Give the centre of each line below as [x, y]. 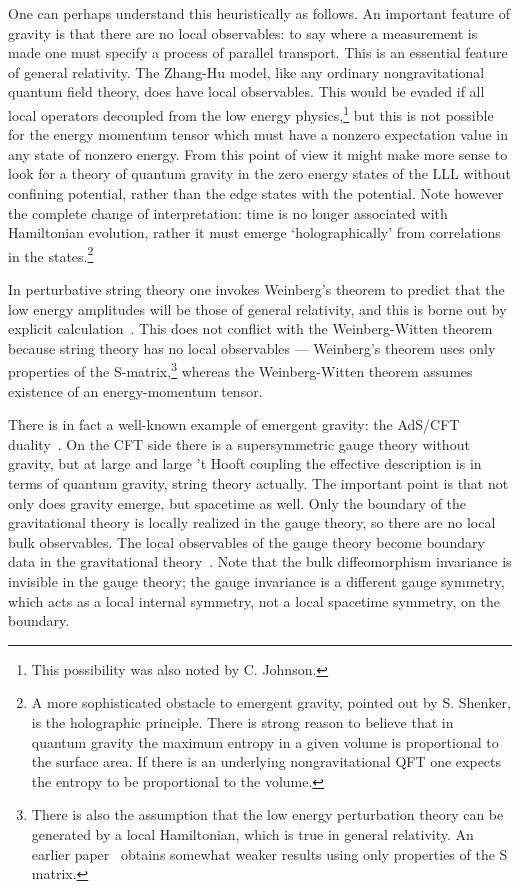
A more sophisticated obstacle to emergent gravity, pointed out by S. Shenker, [271, 702]
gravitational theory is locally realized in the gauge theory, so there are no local [252, 522]
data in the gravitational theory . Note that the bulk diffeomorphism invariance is [260, 561]
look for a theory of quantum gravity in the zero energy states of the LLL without [259, 173]
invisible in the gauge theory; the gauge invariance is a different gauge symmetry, [256, 581]
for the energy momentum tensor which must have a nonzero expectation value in [258, 134]
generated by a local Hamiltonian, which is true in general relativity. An [252, 833]
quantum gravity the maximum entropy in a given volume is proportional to [265, 741]
